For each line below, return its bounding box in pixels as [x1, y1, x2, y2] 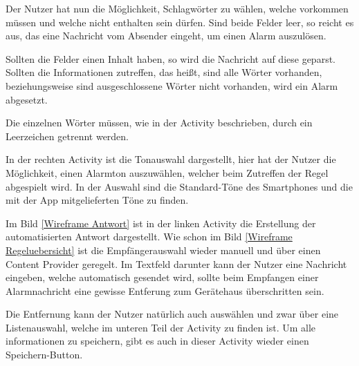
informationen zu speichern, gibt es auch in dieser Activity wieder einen [6, 334, 309, 348]
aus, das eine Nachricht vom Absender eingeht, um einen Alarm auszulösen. [6, 28, 326, 43]
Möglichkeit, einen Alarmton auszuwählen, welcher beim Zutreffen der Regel [6, 165, 329, 180]
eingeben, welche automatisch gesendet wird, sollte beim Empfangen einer [6, 270, 319, 285]
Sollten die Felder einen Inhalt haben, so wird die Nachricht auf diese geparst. [6, 51, 335, 66]
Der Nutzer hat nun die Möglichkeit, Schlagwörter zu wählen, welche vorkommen [6, 1, 349, 15]
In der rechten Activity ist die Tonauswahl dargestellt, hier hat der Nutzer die [6, 152, 336, 166]
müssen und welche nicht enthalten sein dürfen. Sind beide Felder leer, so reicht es [6, 15, 354, 29]
